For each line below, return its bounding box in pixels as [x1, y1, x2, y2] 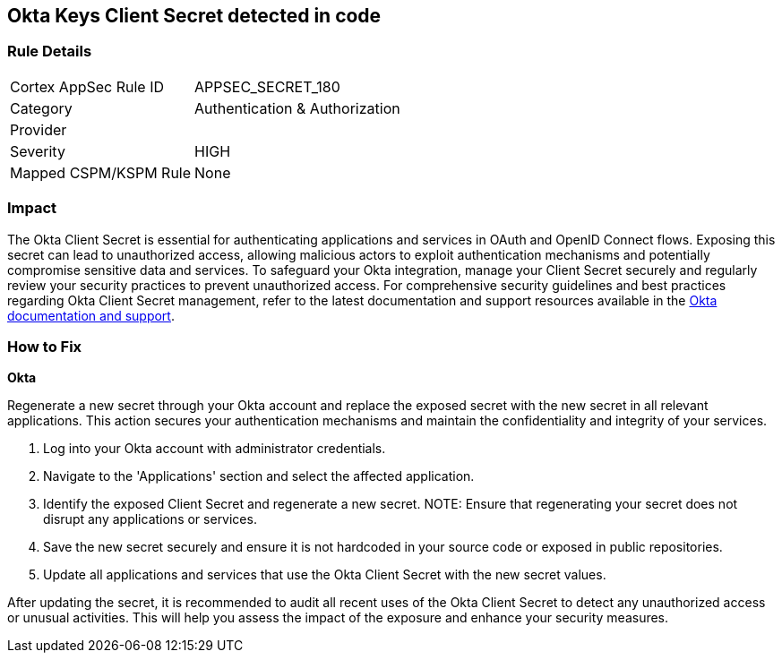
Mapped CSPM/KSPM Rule [10, 163, 192, 182]
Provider [10, 120, 67, 139]
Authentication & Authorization [194, 99, 400, 117]
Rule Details [7, 42, 92, 61]
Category [10, 99, 73, 117]
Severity [10, 141, 65, 160]
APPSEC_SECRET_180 [194, 77, 340, 96]
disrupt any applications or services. [43, 511, 257, 527]
